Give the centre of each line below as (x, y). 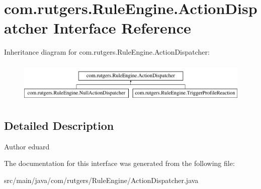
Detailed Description (59, 125)
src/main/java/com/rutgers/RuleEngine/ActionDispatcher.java (101, 180)
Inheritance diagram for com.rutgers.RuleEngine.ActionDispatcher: (107, 52)
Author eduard (27, 146)
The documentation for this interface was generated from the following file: (119, 163)
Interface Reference (122, 28)
